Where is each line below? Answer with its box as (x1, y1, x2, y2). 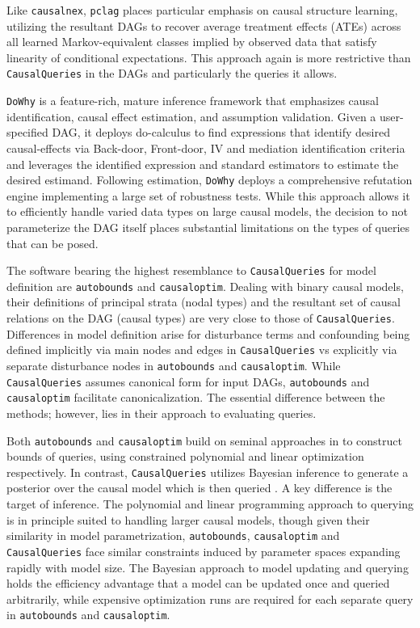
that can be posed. (6, 234, 99, 251)
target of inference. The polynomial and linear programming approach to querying (6, 495, 414, 512)
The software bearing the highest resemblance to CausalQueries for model (6, 262, 376, 279)
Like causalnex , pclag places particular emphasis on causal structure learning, (6, 2, 398, 18)
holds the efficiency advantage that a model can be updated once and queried (6, 575, 390, 592)
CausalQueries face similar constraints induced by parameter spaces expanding (6, 542, 401, 559)
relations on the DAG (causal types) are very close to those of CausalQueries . (6, 310, 395, 327)
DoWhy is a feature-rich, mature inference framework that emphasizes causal (6, 92, 379, 109)
